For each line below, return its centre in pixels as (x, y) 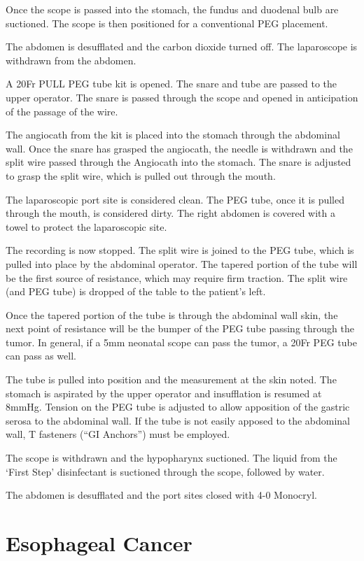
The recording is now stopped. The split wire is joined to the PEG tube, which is (180, 250)
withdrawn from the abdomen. (71, 60)
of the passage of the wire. (62, 111)
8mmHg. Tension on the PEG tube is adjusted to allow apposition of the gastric (178, 407)
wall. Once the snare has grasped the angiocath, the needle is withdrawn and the (179, 148)
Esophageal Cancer (99, 543)
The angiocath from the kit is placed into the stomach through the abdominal (173, 135)
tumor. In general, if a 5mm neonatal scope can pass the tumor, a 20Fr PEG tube (181, 342)
